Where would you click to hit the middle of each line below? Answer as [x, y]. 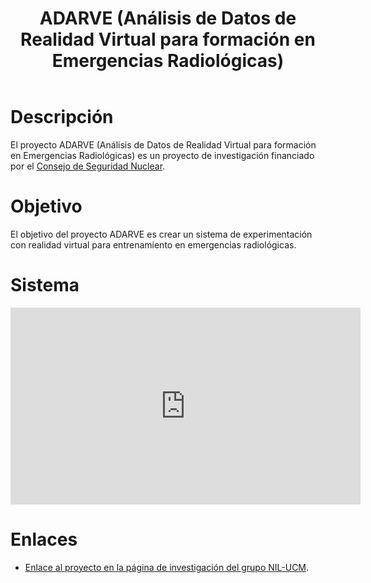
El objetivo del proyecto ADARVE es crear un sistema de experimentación [161, 234]
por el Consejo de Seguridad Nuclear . [88, 166]
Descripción [62, 117]
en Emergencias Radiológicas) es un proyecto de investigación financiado [162, 155]
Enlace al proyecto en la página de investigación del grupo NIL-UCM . [167, 567]
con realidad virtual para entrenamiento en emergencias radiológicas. [153, 244]
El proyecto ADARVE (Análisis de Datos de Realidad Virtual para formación [163, 144]
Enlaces [44, 539]
